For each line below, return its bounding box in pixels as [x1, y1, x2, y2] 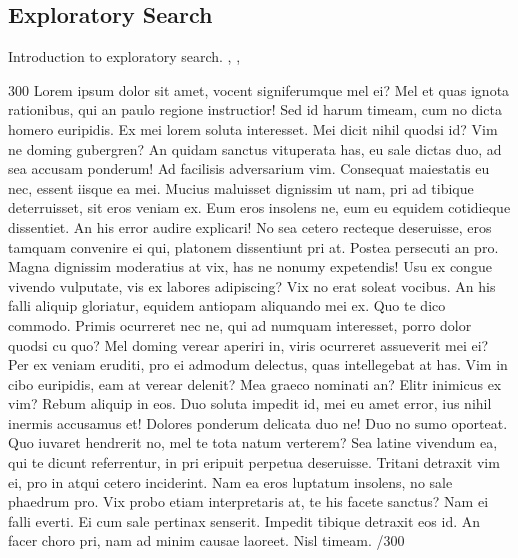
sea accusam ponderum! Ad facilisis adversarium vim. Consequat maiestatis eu [8, 158, 490, 179]
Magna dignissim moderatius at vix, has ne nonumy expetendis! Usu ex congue [8, 256, 492, 277]
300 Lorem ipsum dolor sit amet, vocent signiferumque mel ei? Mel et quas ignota [8, 79, 510, 100]
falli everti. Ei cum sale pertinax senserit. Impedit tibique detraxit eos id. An [8, 510, 481, 531]
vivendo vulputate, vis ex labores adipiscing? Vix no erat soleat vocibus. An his [8, 275, 496, 296]
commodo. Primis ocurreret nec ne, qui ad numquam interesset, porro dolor [8, 314, 472, 335]
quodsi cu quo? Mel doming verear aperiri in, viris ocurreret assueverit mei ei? [8, 334, 489, 355]
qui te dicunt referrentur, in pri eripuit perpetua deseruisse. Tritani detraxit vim [8, 452, 500, 473]
